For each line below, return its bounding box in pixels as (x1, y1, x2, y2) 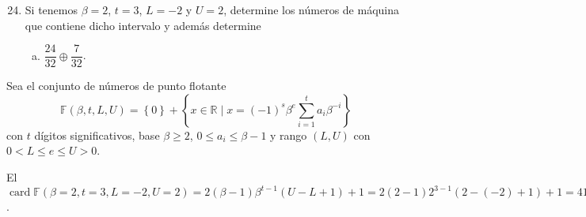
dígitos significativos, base (34, 126, 160, 143)
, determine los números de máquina (223, 2, 400, 17)
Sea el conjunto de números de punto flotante (6, 77, 226, 94)
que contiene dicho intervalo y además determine (25, 17, 261, 33)
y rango (270, 126, 307, 143)
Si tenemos (25, 2, 78, 17)
